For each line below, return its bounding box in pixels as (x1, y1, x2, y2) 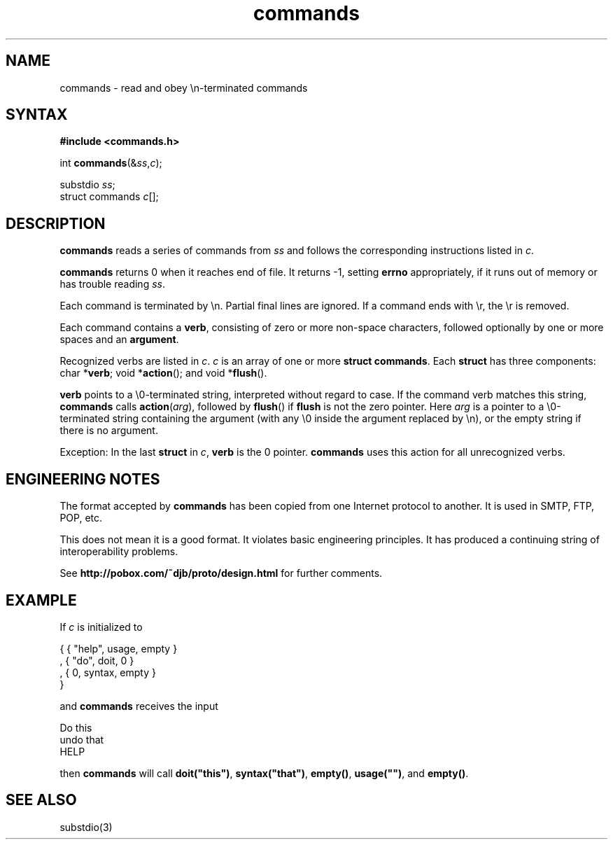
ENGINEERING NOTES (6, 470, 160, 488)
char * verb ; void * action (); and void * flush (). (59, 367, 267, 379)
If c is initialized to (59, 620, 143, 633)
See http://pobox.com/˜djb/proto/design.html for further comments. (59, 567, 383, 580)
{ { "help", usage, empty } (59, 642, 178, 655)
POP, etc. (59, 512, 103, 524)
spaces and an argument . (59, 333, 179, 346)
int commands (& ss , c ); (59, 157, 162, 169)
